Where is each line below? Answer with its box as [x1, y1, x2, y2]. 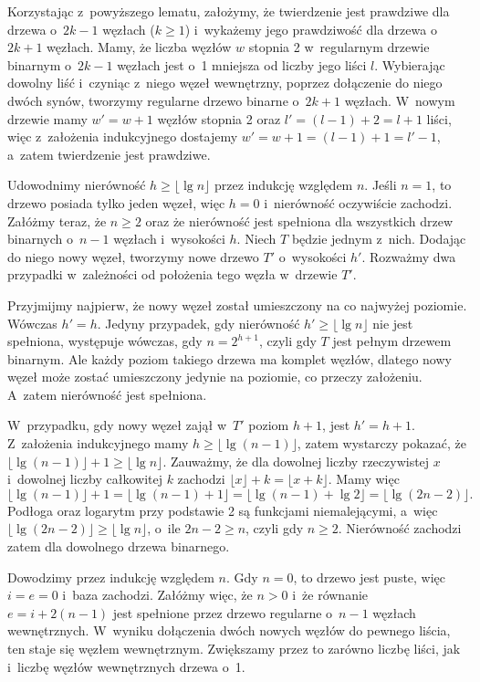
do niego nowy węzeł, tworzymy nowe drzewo [7, 247, 259, 266]
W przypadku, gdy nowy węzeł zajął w [7, 415, 227, 435]
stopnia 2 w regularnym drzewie [248, 37, 430, 57]
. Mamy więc [328, 469, 400, 488]
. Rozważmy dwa [361, 247, 456, 266]
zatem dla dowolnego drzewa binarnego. [7, 537, 230, 556]
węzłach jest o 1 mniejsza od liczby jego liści [117, 55, 367, 74]
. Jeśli [364, 175, 397, 194]
